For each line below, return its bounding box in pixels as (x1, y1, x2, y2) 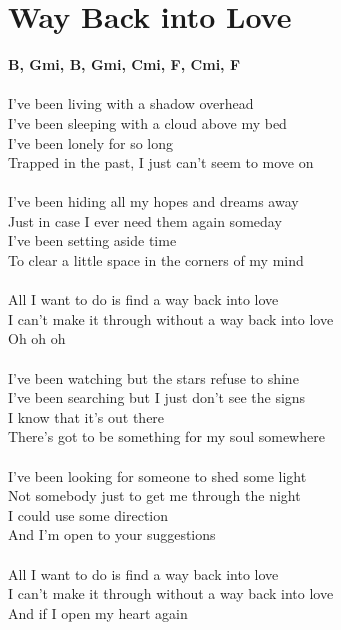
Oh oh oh (8, 328, 66, 349)
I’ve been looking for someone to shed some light (8, 465, 307, 486)
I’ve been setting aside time (8, 230, 177, 251)
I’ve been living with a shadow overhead (8, 93, 254, 114)
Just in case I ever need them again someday (8, 210, 282, 231)
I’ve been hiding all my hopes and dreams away (8, 191, 299, 212)
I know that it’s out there (8, 406, 165, 427)
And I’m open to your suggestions (8, 524, 216, 545)
